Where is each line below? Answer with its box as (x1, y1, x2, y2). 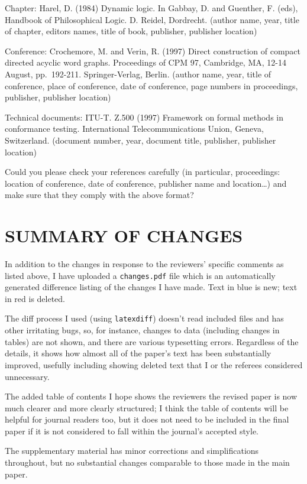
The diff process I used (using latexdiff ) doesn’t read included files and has (5, 312, 284, 324)
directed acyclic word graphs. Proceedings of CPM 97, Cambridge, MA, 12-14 (5, 56, 286, 69)
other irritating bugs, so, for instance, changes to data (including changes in (5, 324, 280, 336)
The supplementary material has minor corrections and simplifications (5, 444, 259, 457)
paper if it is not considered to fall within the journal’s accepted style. (5, 424, 259, 437)
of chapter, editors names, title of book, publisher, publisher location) (5, 25, 257, 37)
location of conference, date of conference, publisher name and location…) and (5, 177, 287, 189)
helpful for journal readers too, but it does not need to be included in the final (5, 413, 289, 425)
